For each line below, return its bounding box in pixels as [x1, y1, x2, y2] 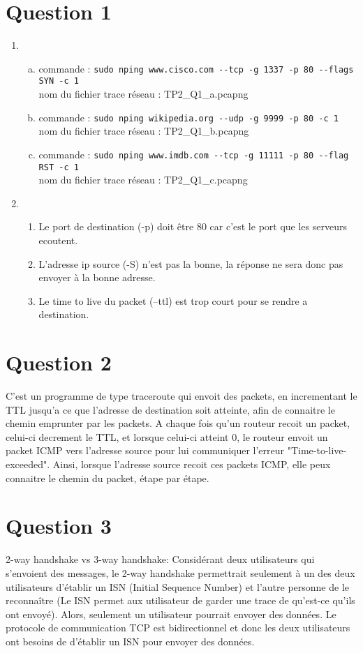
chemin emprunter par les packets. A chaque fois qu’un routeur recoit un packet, [6, 416, 350, 430]
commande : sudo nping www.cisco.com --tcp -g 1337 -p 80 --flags [38, 61, 354, 75]
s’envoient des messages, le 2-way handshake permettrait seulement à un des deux [6, 565, 355, 580]
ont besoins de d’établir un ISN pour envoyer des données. [6, 633, 255, 648]
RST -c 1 [38, 162, 79, 172]
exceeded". [6, 457, 50, 472]
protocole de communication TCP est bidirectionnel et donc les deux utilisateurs [6, 620, 350, 635]
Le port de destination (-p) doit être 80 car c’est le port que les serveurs [38, 219, 347, 234]
